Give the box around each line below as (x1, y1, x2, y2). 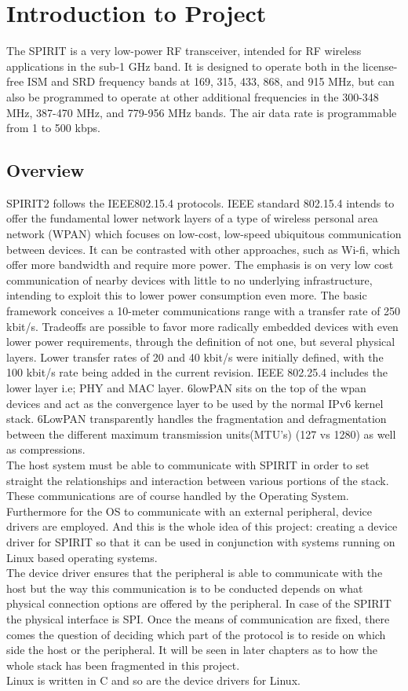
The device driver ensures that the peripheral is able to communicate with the (6, 564, 383, 581)
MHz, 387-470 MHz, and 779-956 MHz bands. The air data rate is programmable (6, 104, 397, 120)
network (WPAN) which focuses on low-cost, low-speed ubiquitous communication (6, 226, 402, 242)
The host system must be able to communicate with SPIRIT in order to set (6, 456, 370, 472)
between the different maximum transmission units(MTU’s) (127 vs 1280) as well (6, 425, 396, 442)
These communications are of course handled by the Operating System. (6, 487, 349, 504)
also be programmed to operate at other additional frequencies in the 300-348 (6, 88, 379, 105)
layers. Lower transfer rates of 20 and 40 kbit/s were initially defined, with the (6, 348, 384, 365)
